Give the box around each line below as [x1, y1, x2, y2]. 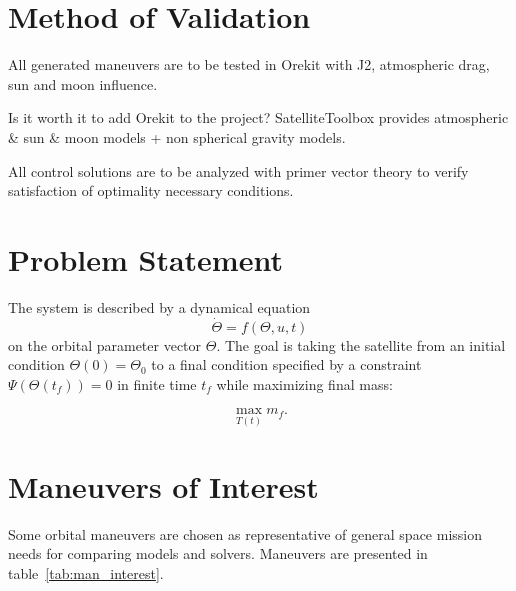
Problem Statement [8, 238, 283, 279]
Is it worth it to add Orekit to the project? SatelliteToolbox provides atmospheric [8, 107, 509, 128]
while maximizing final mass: [216, 373, 393, 394]
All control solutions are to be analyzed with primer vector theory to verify [8, 160, 469, 181]
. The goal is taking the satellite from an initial [216, 334, 506, 355]
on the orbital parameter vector [8, 334, 202, 355]
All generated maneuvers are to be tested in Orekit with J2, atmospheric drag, [8, 54, 490, 75]
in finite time [117, 373, 197, 394]
